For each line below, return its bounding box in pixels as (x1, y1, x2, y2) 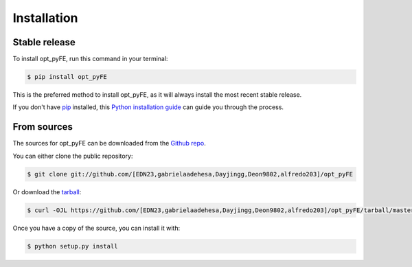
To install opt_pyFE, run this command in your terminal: (12, 55, 168, 63)
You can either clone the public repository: (12, 152, 133, 160)
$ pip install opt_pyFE (27, 73, 108, 81)
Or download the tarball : (12, 187, 82, 196)
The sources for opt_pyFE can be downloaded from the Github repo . (12, 139, 206, 148)
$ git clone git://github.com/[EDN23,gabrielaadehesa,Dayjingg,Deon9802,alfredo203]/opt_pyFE (27, 170, 354, 178)
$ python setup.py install (27, 242, 118, 250)
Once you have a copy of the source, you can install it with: (12, 224, 181, 232)
